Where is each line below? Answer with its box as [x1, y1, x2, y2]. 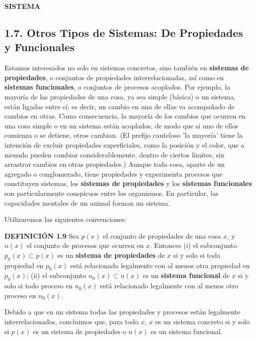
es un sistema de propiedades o [33, 326, 126, 336]
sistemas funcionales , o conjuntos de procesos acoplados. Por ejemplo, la [4, 82, 230, 92]
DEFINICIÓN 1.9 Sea [4, 230, 79, 241]
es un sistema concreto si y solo [155, 316, 250, 327]
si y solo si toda [173, 249, 221, 260]
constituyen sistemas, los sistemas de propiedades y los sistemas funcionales [4, 178, 252, 188]
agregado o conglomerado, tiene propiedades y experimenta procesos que [4, 168, 223, 179]
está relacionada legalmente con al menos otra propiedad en [70, 260, 250, 270]
